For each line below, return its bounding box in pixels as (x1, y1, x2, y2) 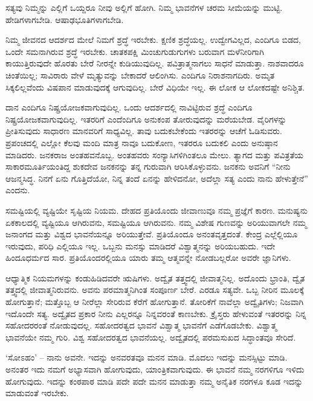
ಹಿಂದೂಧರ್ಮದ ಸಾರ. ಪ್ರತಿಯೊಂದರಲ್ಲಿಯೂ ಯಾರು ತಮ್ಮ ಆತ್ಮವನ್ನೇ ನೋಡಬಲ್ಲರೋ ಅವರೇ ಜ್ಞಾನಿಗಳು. (5, 251, 291, 264)
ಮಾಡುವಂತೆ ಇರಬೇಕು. (5, 387, 69, 399)
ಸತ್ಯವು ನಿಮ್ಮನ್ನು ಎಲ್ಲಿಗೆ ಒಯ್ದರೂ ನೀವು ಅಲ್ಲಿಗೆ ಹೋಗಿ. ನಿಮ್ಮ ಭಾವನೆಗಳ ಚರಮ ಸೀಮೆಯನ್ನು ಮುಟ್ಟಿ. (5, 1, 283, 13)
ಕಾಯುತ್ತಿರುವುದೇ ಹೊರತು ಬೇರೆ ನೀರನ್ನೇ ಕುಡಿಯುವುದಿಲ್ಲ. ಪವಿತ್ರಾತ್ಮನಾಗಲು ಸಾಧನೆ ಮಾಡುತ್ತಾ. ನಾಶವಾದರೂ (5, 57, 304, 69)
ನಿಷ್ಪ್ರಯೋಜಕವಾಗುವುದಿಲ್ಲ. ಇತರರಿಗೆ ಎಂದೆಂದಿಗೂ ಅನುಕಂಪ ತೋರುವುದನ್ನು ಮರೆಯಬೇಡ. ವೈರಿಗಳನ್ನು (5, 112, 287, 125)
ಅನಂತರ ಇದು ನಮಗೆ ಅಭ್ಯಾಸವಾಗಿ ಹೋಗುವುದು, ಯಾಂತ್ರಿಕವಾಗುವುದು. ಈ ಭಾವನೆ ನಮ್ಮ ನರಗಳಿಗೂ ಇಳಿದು (5, 363, 305, 376)
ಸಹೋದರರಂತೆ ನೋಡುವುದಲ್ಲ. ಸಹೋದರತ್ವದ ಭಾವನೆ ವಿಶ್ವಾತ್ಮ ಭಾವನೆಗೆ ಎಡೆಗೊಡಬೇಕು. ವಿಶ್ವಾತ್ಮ (5, 319, 277, 332)
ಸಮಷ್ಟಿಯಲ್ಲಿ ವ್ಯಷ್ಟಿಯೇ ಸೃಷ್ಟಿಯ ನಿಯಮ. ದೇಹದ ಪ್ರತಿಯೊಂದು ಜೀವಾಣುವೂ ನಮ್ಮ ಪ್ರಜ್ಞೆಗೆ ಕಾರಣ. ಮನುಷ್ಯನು (5, 204, 308, 216)
